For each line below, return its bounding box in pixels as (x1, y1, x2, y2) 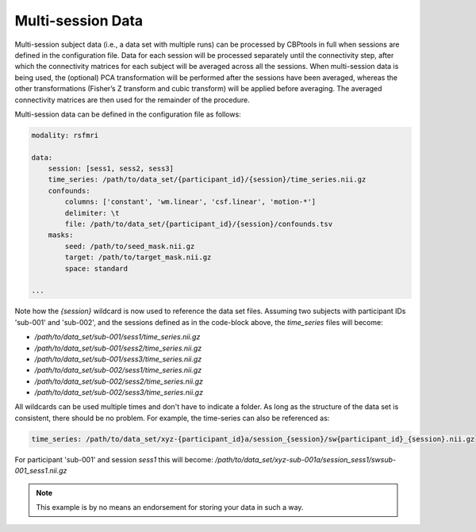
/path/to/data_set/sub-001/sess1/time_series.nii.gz (34, 332, 201, 342)
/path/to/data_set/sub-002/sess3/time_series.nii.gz (34, 388, 204, 397)
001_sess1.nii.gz (14, 466, 67, 476)
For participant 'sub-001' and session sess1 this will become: (14, 454, 214, 464)
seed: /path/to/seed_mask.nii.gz (64, 242, 195, 251)
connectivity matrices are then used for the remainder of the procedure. (14, 95, 250, 105)
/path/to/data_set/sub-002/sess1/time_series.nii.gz (34, 366, 202, 375)
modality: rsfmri (31, 131, 99, 140)
